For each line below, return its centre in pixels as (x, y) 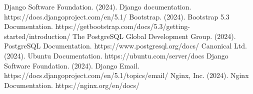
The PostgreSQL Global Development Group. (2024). (154, 36)
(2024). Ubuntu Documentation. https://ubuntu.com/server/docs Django (116, 55)
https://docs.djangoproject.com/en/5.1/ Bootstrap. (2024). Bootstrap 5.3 (117, 16)
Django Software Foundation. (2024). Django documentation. (98, 6)
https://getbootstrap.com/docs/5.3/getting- (122, 26)
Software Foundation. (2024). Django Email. (72, 65)
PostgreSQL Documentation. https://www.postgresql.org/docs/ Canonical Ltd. (125, 46)
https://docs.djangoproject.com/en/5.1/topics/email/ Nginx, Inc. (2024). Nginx (126, 75)
